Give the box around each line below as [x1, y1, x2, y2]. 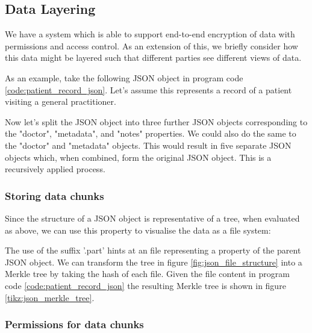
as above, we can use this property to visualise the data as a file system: [5, 223, 271, 236]
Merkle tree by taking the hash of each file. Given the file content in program [5, 267, 290, 280]
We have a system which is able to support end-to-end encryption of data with [5, 28, 295, 40]
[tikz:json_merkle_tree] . [5, 291, 95, 303]
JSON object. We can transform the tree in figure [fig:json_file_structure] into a [5, 255, 302, 268]
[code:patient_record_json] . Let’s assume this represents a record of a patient [5, 83, 292, 96]
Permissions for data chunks [5, 317, 144, 332]
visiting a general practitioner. [5, 95, 116, 108]
